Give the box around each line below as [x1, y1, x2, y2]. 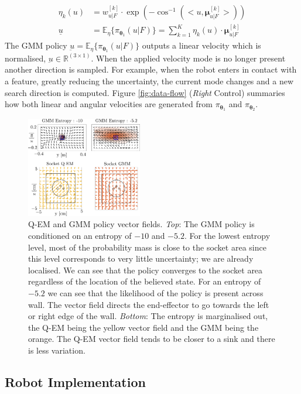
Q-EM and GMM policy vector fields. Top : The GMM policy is [28, 218, 255, 230]
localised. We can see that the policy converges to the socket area [28, 263, 263, 276]
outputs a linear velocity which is [142, 39, 261, 52]
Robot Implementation [5, 372, 146, 390]
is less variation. [28, 344, 85, 356]
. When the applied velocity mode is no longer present [91, 52, 286, 64]
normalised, [5, 52, 46, 64]
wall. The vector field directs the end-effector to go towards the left [28, 298, 269, 310]
